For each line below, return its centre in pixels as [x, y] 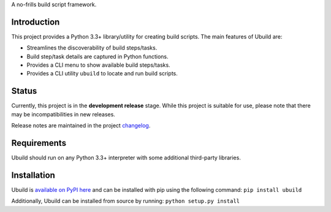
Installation [33, 175]
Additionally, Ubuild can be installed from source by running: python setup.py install [126, 201]
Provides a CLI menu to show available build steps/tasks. [99, 65]
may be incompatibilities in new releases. [63, 114]
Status [24, 91]
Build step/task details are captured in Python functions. [97, 56]
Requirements [39, 143]
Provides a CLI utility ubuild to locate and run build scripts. [102, 74]
